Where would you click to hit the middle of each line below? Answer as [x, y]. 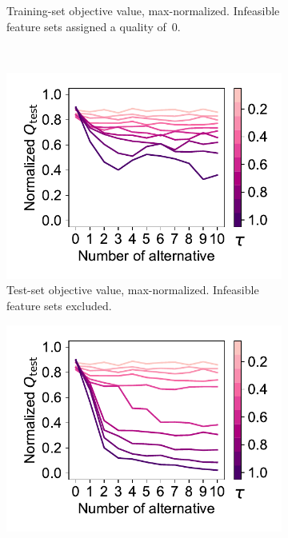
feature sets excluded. [59, 305]
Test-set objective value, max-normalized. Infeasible [133, 290]
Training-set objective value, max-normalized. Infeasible [143, 10]
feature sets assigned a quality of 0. [94, 26]
